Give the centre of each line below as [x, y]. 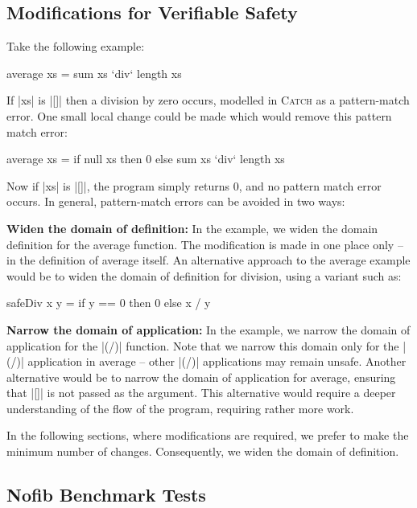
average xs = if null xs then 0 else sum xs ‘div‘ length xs [146, 159]
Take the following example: [76, 46]
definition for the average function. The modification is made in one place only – [205, 244]
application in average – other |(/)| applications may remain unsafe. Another [217, 361]
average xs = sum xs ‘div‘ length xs [94, 73]
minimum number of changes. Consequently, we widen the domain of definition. [203, 451]
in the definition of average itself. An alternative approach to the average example [208, 260]
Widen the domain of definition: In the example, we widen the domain [192, 228]
